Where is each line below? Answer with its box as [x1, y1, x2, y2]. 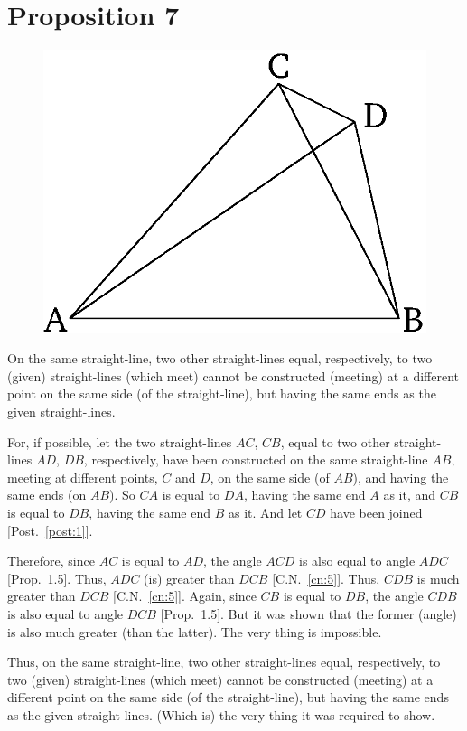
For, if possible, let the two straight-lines [7, 432, 232, 451]
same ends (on [7, 485, 87, 504]
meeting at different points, [7, 467, 158, 486]
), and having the [352, 467, 449, 486]
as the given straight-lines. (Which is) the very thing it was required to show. [7, 705, 435, 724]
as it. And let [228, 502, 303, 521]
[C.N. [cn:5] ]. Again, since [113, 586, 257, 605]
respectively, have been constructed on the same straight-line [91, 450, 428, 469]
